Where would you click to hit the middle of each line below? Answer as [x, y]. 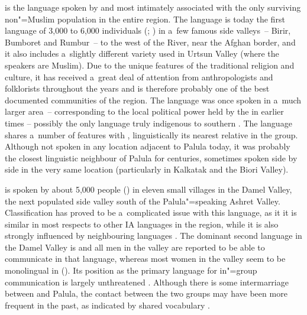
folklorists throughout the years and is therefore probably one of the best [137, 88]
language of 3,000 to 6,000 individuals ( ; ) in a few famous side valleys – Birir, [148, 30]
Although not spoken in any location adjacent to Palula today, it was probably [148, 146]
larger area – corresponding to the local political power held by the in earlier [144, 111]
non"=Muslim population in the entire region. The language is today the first [145, 19]
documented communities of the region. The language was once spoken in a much [153, 100]
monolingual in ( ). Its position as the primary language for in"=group [131, 270]
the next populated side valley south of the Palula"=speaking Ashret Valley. [143, 201]
